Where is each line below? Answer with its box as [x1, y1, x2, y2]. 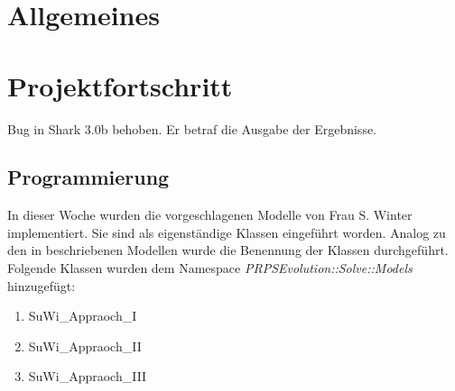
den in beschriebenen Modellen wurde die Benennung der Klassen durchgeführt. [7, 241, 449, 259]
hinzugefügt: [7, 276, 76, 295]
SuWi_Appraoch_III [28, 367, 147, 386]
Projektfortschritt [7, 67, 233, 104]
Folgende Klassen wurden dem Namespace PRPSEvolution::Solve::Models [7, 259, 413, 277]
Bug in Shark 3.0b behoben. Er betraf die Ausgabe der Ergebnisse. [7, 119, 377, 138]
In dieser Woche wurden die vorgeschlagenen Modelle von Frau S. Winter [7, 205, 413, 224]
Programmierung [7, 163, 170, 191]
